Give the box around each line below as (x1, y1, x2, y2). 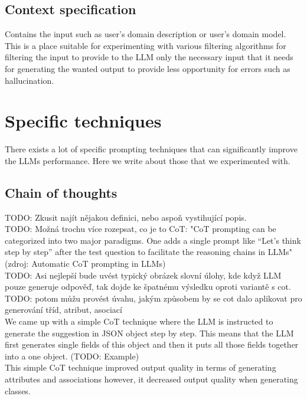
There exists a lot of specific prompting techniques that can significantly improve (5, 143, 298, 155)
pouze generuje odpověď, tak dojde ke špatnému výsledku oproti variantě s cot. (5, 280, 291, 293)
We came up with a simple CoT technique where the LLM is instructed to (5, 315, 273, 328)
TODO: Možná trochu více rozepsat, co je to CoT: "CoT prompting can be (5, 223, 276, 235)
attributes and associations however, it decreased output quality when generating (5, 373, 298, 385)
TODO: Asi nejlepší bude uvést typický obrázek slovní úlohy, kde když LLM (5, 269, 282, 281)
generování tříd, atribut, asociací (5, 303, 122, 316)
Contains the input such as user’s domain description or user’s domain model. (5, 28, 286, 40)
